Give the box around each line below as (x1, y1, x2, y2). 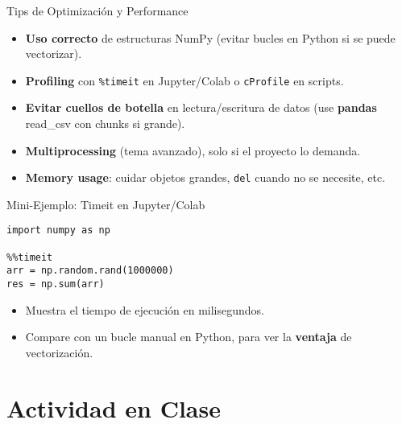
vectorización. (25, 344, 93, 360)
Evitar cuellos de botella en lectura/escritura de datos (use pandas (25, 99, 377, 116)
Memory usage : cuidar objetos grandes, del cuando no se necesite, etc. (25, 169, 386, 186)
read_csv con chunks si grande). (25, 115, 185, 132)
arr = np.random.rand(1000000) (6, 265, 174, 277)
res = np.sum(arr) (6, 278, 105, 290)
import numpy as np (6, 224, 110, 237)
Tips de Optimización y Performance (6, 2, 189, 19)
